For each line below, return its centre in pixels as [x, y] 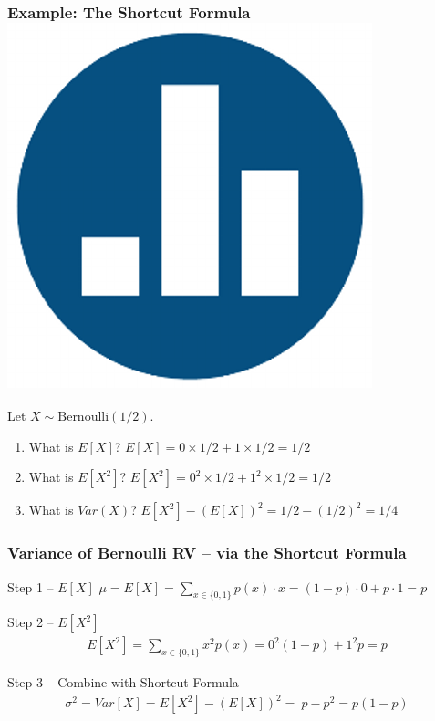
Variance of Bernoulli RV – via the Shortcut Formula [207, 553]
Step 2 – [31, 622]
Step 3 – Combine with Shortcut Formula [123, 682]
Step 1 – [31, 586]
